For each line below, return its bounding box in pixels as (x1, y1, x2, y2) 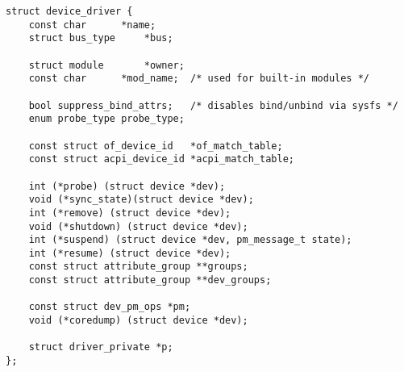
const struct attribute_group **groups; (28, 261, 248, 273)
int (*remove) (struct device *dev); (28, 207, 231, 219)
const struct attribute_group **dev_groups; (28, 274, 272, 286)
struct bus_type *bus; (28, 32, 173, 44)
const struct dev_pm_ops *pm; (28, 301, 191, 313)
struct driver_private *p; (28, 341, 173, 353)
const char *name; (28, 19, 156, 31)
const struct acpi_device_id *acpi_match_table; (28, 153, 294, 165)
